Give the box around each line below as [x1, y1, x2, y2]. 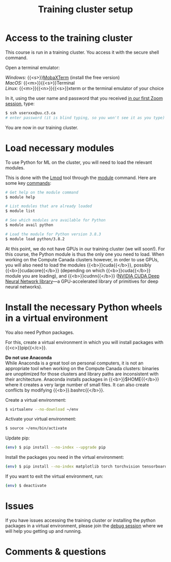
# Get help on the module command [5, 190, 79, 195]
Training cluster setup [38, 4, 133, 15]
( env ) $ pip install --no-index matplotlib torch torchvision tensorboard [5, 464, 167, 469]
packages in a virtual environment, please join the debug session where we [5, 522, 163, 529]
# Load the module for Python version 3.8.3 [5, 231, 101, 237]
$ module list [5, 208, 36, 214]
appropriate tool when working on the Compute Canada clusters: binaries [5, 365, 159, 371]
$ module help [5, 194, 36, 200]
